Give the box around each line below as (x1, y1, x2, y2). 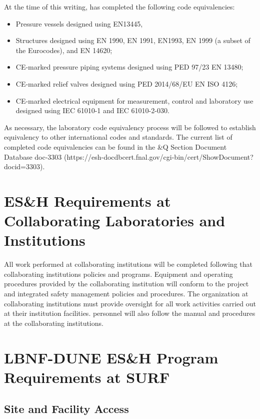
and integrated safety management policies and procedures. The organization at (4, 288, 248, 298)
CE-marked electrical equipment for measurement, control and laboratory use (15, 95, 253, 106)
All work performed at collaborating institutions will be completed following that (4, 259, 252, 269)
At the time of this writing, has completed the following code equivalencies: (4, 2, 235, 12)
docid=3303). (4, 161, 45, 172)
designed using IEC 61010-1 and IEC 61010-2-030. (15, 105, 169, 116)
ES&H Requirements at (4, 190, 171, 211)
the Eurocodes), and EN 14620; (15, 45, 112, 55)
